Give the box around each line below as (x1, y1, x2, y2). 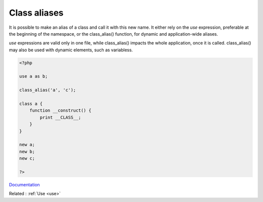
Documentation (9, 182, 40, 187)
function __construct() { (29, 108, 92, 113)
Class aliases (9, 7, 64, 18)
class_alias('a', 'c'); (19, 87, 76, 93)
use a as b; (19, 74, 48, 79)
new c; (19, 156, 35, 161)
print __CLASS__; (39, 115, 81, 120)
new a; (19, 142, 35, 147)
